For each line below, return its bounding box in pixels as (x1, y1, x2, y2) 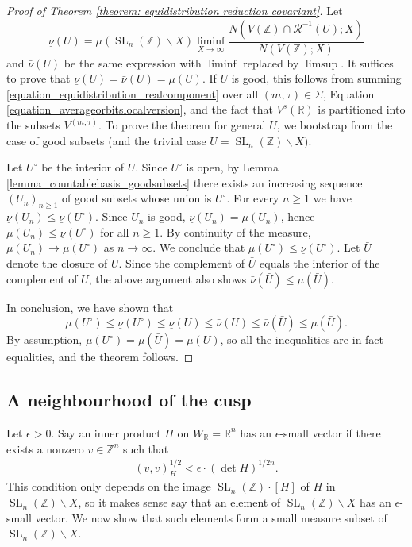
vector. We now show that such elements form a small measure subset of (35, 509, 387, 526)
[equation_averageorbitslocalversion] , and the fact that (6, 101, 273, 117)
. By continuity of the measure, (160, 223, 311, 240)
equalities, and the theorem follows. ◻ (6, 349, 194, 365)
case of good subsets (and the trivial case (6, 132, 206, 148)
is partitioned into (318, 101, 406, 117)
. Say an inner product (51, 424, 161, 441)
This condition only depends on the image (6, 478, 211, 495)
